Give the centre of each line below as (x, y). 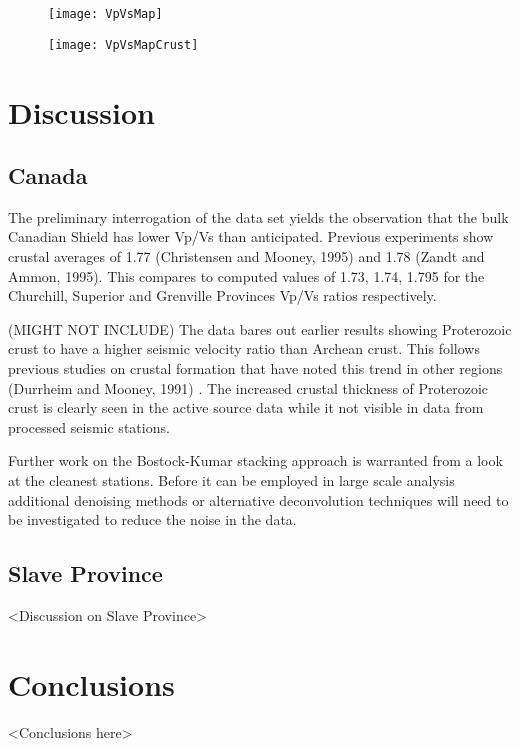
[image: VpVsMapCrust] (123, 44)
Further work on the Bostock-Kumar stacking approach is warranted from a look (255, 460)
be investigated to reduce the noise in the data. (152, 519)
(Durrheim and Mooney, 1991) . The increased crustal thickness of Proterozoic (248, 387)
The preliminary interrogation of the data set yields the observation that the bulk (258, 216)
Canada (48, 175)
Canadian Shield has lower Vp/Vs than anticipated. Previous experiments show (251, 236)
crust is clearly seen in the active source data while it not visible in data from (246, 407)
